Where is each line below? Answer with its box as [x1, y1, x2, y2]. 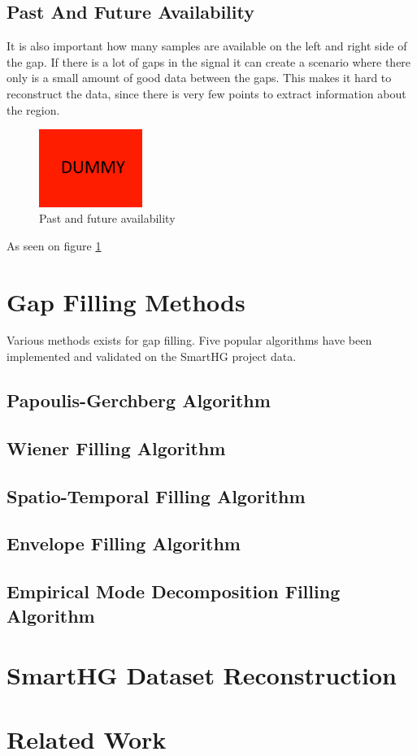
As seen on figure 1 [7, 237, 102, 254]
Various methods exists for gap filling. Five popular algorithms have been [7, 332, 372, 349]
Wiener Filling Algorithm [7, 435, 226, 460]
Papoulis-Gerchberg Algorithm [7, 388, 271, 413]
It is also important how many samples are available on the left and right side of [7, 37, 407, 54]
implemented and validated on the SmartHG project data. [7, 348, 297, 365]
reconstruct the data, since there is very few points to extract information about [7, 85, 406, 102]
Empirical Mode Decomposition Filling [7, 579, 341, 604]
